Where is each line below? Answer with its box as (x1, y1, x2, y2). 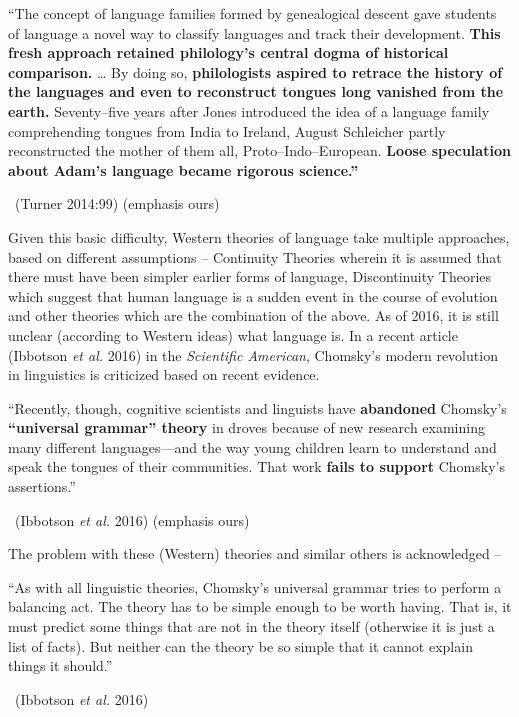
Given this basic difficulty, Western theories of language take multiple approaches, (8, 226, 510, 247)
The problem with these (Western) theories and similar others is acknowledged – (8, 543, 502, 564)
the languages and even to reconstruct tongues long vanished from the (8, 81, 504, 102)
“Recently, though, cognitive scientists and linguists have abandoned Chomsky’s (8, 397, 507, 418)
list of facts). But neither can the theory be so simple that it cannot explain (8, 635, 473, 656)
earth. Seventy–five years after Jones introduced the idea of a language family (8, 100, 490, 121)
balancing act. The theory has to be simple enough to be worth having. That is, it (8, 596, 512, 617)
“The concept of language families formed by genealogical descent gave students (8, 3, 497, 23)
